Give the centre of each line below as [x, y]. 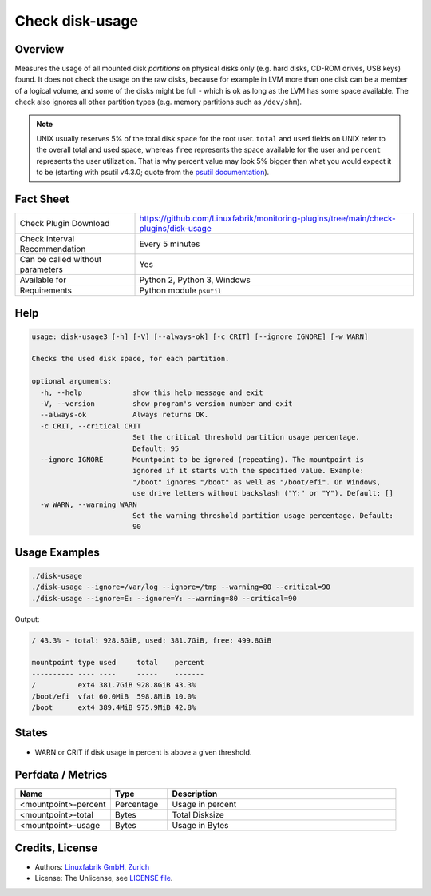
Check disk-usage [77, 21]
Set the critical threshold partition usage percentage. [246, 437]
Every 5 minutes [170, 244]
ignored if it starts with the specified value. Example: [248, 471]
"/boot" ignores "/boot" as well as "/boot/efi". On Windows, [257, 482]
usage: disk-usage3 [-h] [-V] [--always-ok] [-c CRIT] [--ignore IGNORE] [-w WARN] [200, 336]
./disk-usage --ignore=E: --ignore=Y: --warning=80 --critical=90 [164, 598]
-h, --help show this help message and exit [152, 392]
